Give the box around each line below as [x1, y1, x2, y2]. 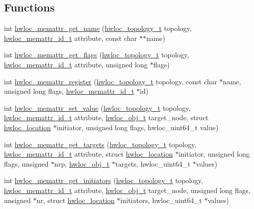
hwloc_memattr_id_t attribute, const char [4, 32, 137, 43]
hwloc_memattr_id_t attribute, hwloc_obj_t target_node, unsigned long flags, [4, 185, 251, 195]
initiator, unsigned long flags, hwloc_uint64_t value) [56, 122, 219, 132]
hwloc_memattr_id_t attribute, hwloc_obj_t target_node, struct [4, 112, 209, 123]
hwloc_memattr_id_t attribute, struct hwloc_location [4, 149, 173, 159]
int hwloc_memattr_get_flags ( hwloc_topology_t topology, [4, 49, 189, 60]
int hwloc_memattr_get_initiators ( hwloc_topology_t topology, [4, 175, 203, 186]
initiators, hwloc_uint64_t [120, 195, 202, 205]
